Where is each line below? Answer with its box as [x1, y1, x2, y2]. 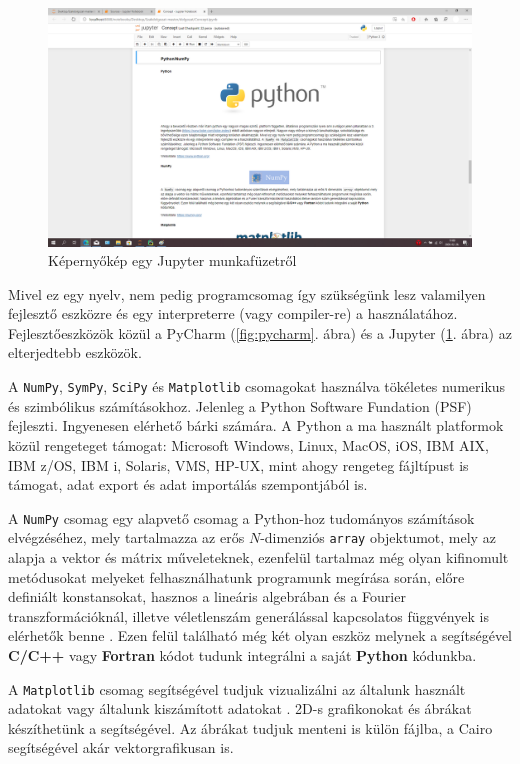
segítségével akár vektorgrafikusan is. [8, 737, 234, 758]
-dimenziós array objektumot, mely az [260, 527, 496, 548]
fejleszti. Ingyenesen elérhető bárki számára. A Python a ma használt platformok [8, 415, 504, 436]
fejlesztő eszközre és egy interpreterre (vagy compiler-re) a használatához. [8, 303, 458, 324]
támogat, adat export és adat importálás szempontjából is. [8, 474, 368, 495]
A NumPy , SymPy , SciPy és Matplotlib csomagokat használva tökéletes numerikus [8, 376, 506, 397]
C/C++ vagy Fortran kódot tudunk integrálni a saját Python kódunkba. [8, 644, 477, 665]
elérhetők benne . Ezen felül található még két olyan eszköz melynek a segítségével [8, 625, 513, 646]
